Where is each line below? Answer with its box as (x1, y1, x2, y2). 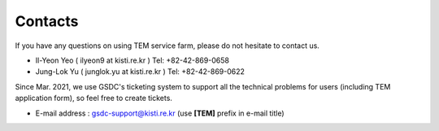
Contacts (15, 12, 79, 30)
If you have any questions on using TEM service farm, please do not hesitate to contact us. (15, 41, 320, 50)
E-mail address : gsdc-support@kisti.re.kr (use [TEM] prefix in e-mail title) (35, 108, 285, 118)
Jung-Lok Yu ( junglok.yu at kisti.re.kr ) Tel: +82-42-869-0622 (35, 67, 246, 76)
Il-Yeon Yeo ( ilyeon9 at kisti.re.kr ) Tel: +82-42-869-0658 (35, 55, 229, 65)
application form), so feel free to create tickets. (15, 94, 172, 103)
